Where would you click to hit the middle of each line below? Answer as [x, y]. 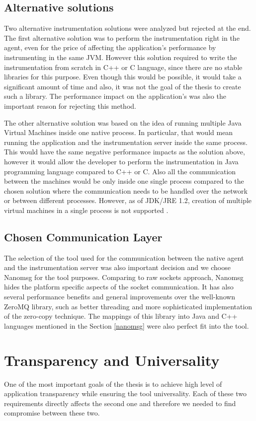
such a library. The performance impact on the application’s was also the [115, 96]
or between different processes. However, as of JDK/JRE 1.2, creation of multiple [128, 200]
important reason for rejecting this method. [70, 105]
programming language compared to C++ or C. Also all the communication [120, 171]
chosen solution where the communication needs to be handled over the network [126, 190]
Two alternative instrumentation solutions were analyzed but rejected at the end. [128, 28]
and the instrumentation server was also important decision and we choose [117, 267]
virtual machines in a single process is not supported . [86, 210]
